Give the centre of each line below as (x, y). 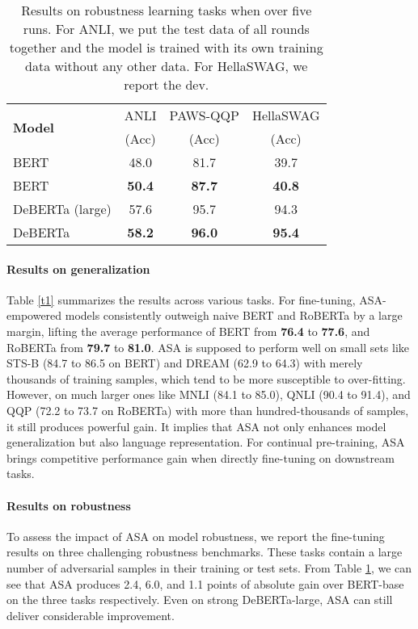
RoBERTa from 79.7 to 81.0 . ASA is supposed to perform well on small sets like (208, 347)
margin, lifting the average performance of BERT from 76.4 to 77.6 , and (188, 331)
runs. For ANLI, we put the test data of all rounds (166, 29)
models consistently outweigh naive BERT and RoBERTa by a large (234, 315)
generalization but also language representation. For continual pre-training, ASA (206, 442)
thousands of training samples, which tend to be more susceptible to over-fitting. (206, 378)
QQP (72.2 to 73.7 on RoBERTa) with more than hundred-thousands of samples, (208, 410)
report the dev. (167, 84)
